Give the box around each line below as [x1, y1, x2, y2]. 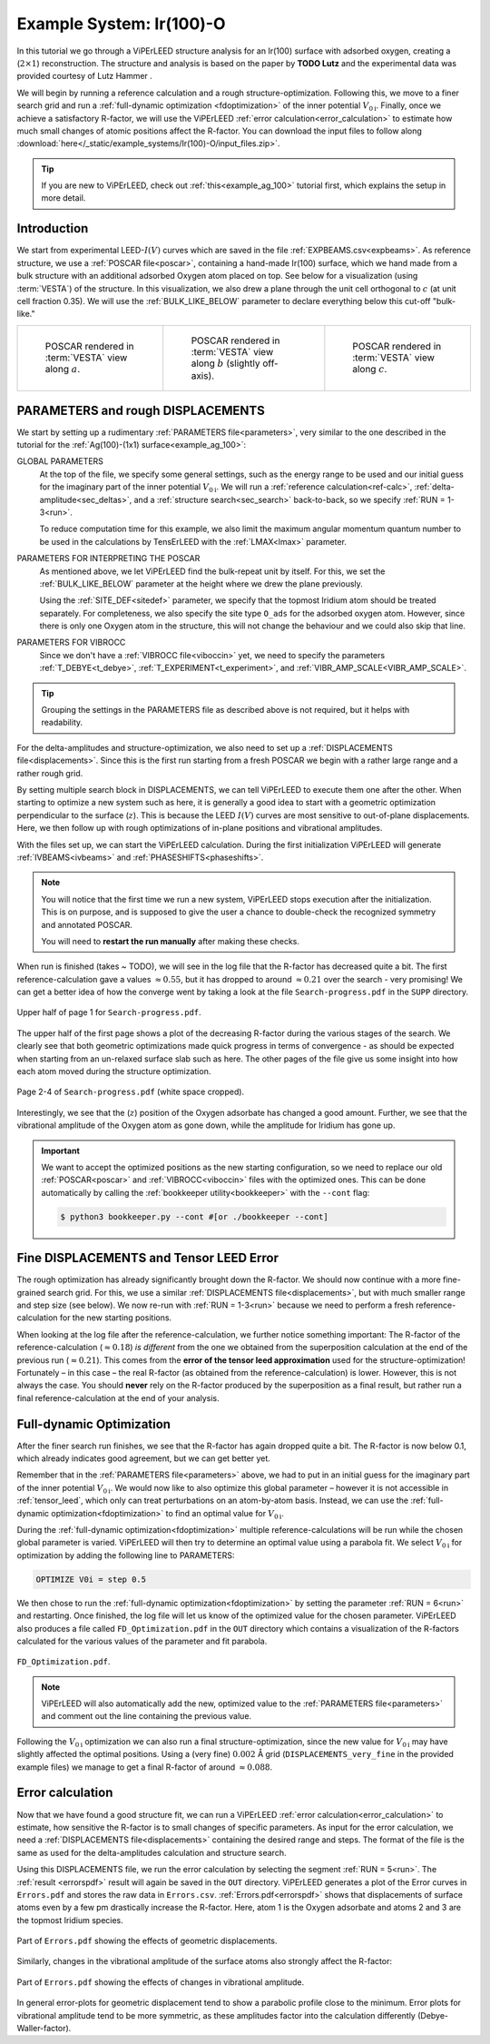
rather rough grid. [16, 767, 83, 778]
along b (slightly [191, 357, 260, 370]
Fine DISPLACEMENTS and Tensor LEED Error [16, 1250, 279, 1266]
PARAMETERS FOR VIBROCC [16, 637, 126, 648]
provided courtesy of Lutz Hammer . [16, 71, 153, 82]
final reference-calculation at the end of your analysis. [16, 1392, 220, 1403]
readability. [41, 717, 83, 728]
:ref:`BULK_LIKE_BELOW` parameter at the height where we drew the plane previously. [39, 578, 363, 589]
